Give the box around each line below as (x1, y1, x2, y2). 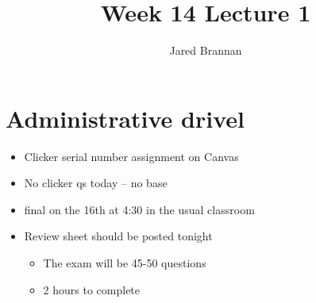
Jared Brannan (169, 42, 242, 59)
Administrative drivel (6, 102, 245, 134)
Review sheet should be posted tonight (24, 228, 213, 244)
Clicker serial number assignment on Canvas (24, 148, 239, 164)
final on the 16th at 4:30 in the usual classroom (24, 201, 255, 217)
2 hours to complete (43, 281, 141, 297)
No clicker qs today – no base (24, 175, 168, 191)
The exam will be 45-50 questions (43, 255, 206, 271)
